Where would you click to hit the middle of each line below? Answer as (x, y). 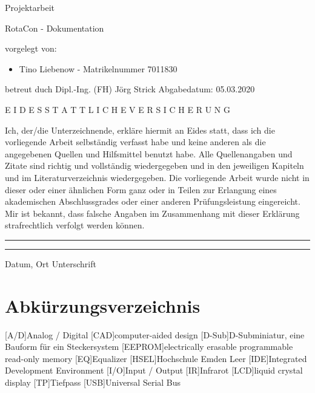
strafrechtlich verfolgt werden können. (75, 225)
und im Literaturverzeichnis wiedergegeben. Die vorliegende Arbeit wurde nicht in (157, 177)
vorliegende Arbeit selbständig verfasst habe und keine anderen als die (135, 142)
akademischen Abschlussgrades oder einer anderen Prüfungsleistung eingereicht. (153, 201)
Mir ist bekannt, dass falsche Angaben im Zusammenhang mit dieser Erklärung (152, 213)
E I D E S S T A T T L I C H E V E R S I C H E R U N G (118, 109)
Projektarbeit (30, 7)
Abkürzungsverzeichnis (103, 305)
